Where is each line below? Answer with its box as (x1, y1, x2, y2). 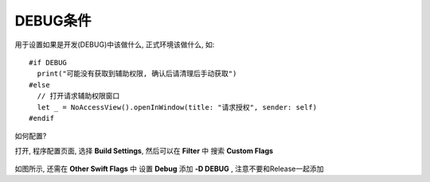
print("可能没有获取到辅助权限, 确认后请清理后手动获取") (37, 69, 237, 79)
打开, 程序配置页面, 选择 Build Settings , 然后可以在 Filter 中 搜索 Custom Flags (14, 145, 274, 155)
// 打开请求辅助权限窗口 (37, 91, 120, 101)
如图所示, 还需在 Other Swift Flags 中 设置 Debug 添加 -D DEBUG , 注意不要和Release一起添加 (14, 164, 324, 174)
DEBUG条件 (14, 12, 92, 29)
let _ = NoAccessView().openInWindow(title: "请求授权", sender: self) (37, 103, 318, 111)
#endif (29, 114, 55, 122)
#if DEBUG (29, 58, 67, 67)
